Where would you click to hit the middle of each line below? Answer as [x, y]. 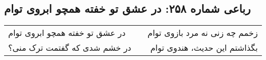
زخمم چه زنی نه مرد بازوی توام [203, 33]
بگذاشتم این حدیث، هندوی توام [204, 48]
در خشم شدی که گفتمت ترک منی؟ [70, 48]
